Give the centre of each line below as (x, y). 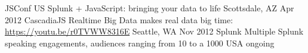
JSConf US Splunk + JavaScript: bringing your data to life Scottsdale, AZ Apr (150, 8)
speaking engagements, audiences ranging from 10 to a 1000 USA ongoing (140, 43)
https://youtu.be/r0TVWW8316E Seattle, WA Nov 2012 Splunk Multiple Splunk (154, 31)
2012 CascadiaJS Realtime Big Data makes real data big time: (119, 19)
